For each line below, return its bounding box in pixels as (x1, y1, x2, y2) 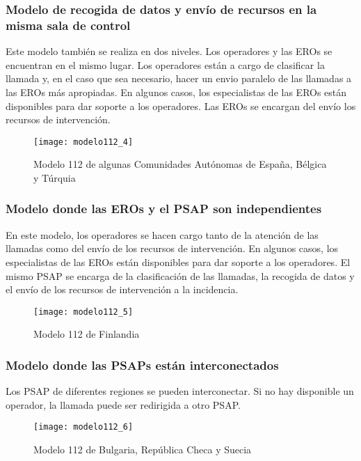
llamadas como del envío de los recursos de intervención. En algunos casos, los (6, 241, 339, 256)
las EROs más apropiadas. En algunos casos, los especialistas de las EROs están (6, 84, 347, 99)
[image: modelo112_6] (33, 422, 134, 432)
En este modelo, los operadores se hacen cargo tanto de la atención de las (6, 227, 319, 242)
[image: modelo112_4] (33, 136, 134, 147)
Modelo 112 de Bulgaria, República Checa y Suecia (33, 442, 252, 457)
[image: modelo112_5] (33, 306, 134, 317)
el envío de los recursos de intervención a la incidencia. (6, 282, 239, 297)
